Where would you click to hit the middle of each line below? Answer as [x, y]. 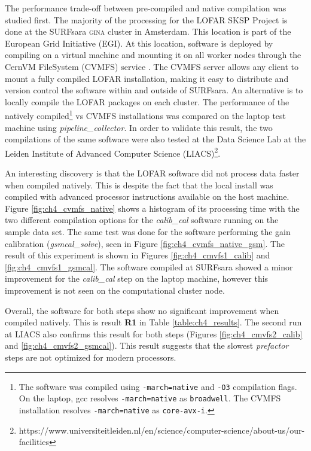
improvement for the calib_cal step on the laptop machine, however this [137, 278]
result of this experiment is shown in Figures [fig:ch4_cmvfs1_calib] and [138, 255]
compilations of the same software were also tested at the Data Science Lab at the [155, 139]
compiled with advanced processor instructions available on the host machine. [147, 196]
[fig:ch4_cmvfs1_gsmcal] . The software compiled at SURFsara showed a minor [149, 266]
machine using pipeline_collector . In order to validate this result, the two [139, 127]
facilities [34, 442]
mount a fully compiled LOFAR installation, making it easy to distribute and [147, 78]
